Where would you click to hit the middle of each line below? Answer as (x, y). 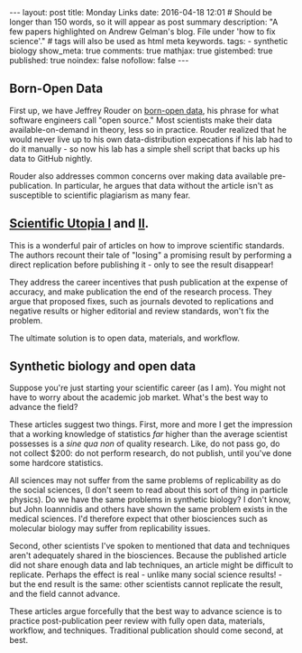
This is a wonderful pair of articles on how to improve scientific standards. (147, 245)
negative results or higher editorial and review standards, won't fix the (139, 311)
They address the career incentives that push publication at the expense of (149, 282)
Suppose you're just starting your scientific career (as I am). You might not (147, 388)
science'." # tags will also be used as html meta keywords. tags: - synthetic (149, 41)
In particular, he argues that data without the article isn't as (164, 185)
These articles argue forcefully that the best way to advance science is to (146, 611)
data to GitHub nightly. (51, 158)
